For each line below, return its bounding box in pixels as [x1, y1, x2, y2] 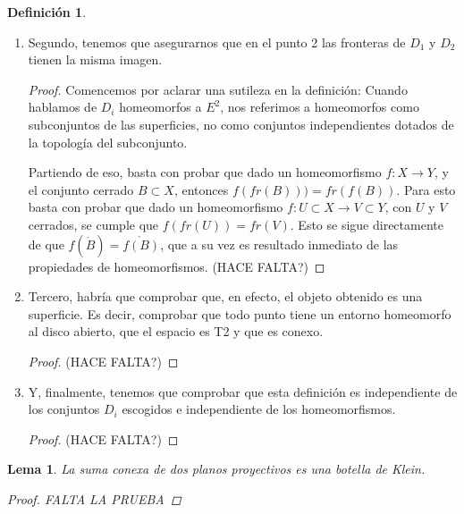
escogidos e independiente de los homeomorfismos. [122, 400, 396, 418]
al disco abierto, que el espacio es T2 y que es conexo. [28, 322, 324, 341]
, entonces [173, 180, 229, 198]
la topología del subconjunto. [28, 132, 188, 151]
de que [28, 234, 64, 253]
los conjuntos [28, 400, 100, 418]
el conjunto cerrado [28, 180, 134, 198]
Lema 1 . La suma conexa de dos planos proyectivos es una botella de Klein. [7, 459, 426, 478]
